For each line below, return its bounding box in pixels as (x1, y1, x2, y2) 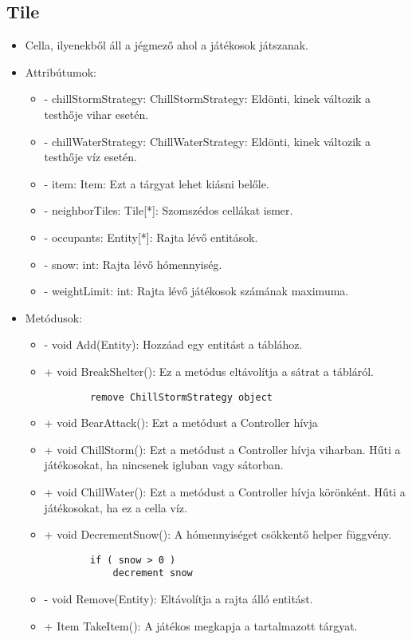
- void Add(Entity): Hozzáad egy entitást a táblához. (44, 336, 303, 353)
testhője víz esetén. (44, 148, 138, 165)
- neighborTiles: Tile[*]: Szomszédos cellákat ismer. (44, 202, 293, 219)
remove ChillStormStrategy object (89, 391, 273, 403)
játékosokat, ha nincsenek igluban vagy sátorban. (44, 456, 284, 473)
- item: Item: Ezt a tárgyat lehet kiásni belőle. (44, 175, 269, 192)
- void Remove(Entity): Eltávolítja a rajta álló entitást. (44, 591, 313, 607)
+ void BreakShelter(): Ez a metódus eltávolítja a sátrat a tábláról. (44, 362, 374, 379)
